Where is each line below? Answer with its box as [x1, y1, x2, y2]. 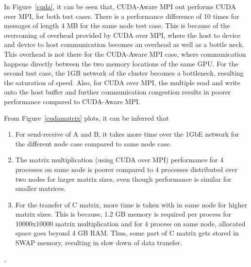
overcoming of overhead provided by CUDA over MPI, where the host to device [4, 30, 241, 40]
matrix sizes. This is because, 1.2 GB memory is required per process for [15, 209, 232, 219]
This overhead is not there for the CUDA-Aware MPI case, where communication [4, 48, 246, 59]
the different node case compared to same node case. [15, 138, 172, 148]
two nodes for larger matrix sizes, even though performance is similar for [15, 173, 232, 184]
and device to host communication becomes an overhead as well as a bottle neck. [4, 39, 244, 49]
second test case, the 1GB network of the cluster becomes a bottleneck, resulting [4, 68, 244, 78]
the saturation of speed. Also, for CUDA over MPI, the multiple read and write [4, 77, 240, 87]
